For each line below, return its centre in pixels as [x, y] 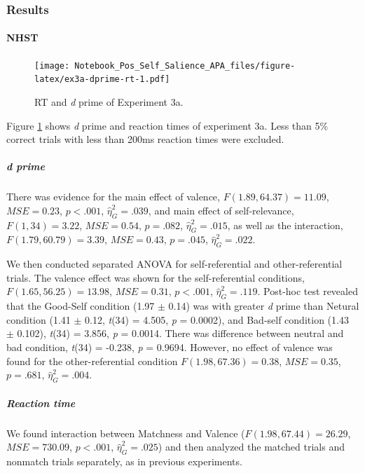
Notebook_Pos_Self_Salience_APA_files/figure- [185, 66]
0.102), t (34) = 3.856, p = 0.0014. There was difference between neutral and [180, 333]
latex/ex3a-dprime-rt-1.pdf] [102, 80]
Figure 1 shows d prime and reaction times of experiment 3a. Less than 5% [167, 125]
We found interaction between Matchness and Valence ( [126, 433]
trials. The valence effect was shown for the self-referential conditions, [156, 277]
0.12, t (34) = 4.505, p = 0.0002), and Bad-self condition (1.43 [217, 319]
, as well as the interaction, [285, 225]
